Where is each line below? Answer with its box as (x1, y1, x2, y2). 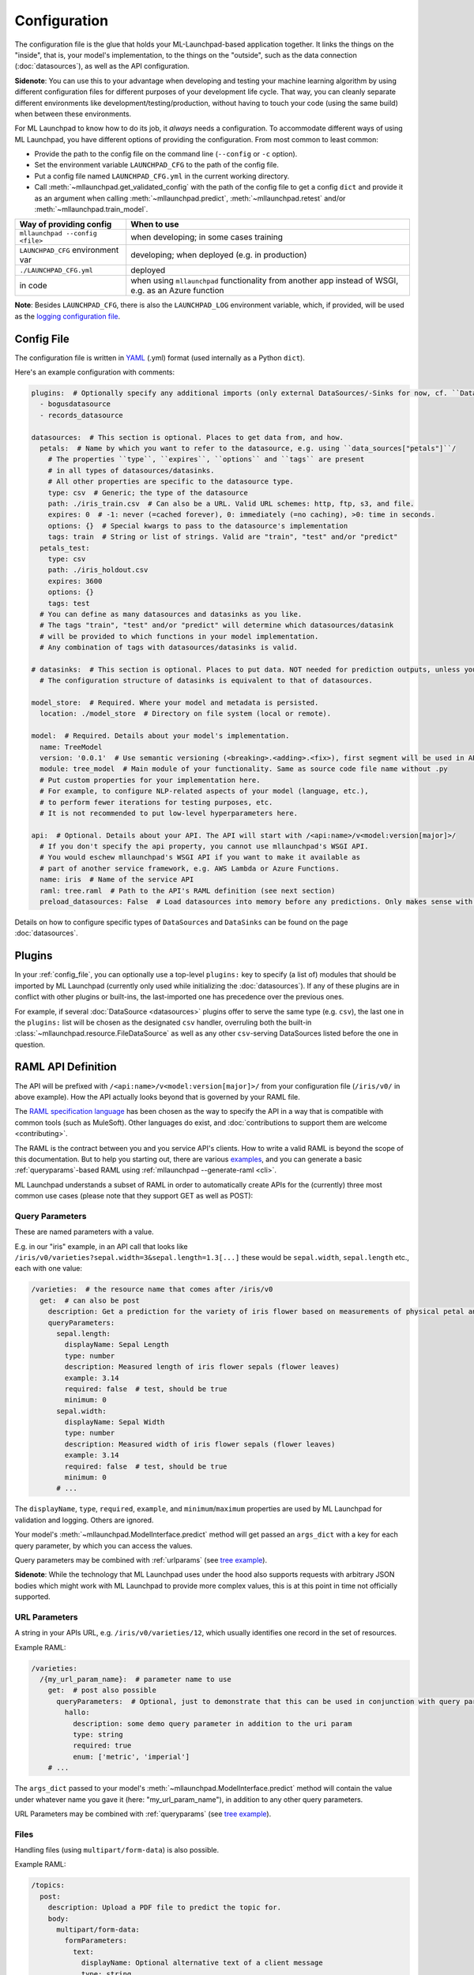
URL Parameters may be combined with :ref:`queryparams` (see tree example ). (14, 1809, 272, 1819)
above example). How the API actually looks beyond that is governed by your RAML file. (14, 1092, 300, 1101)
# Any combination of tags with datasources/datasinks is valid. (39, 643, 299, 652)
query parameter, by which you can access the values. (14, 1540, 193, 1550)
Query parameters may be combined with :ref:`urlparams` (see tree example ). (14, 1555, 268, 1564)
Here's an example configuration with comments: (14, 367, 175, 377)
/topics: (31, 1881, 66, 1890)
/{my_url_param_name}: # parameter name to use (39, 1675, 232, 1684)
